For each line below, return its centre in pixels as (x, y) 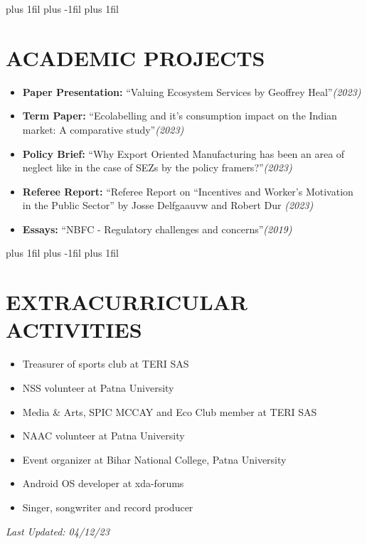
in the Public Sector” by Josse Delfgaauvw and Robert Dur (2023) (168, 205)
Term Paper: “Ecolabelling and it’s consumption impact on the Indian (180, 116)
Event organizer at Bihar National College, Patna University (154, 459)
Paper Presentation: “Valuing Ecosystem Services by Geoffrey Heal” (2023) (192, 91)
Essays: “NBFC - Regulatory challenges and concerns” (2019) (157, 229)
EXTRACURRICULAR (127, 302)
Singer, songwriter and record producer (108, 507)
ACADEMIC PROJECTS (135, 57)
